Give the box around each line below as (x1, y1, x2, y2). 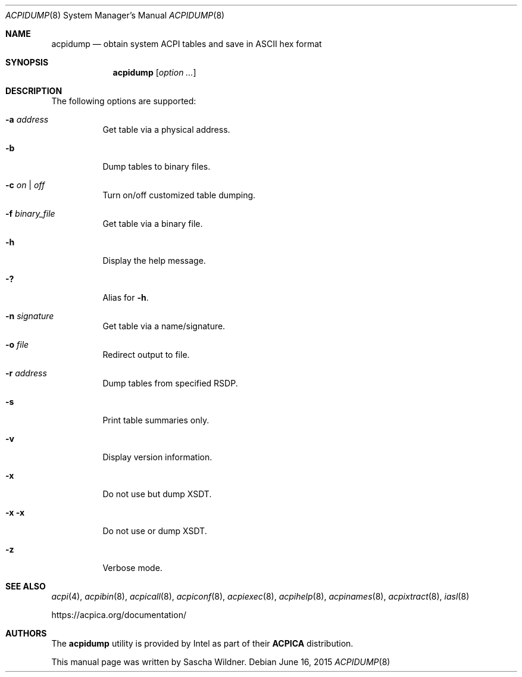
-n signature (5, 311, 54, 321)
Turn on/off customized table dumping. (102, 190, 256, 200)
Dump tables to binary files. (102, 161, 211, 171)
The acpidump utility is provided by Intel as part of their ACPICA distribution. (51, 638, 354, 648)
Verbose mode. (102, 563, 162, 573)
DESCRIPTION (5, 86, 62, 96)
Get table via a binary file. (102, 219, 203, 229)
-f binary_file (5, 208, 55, 219)
